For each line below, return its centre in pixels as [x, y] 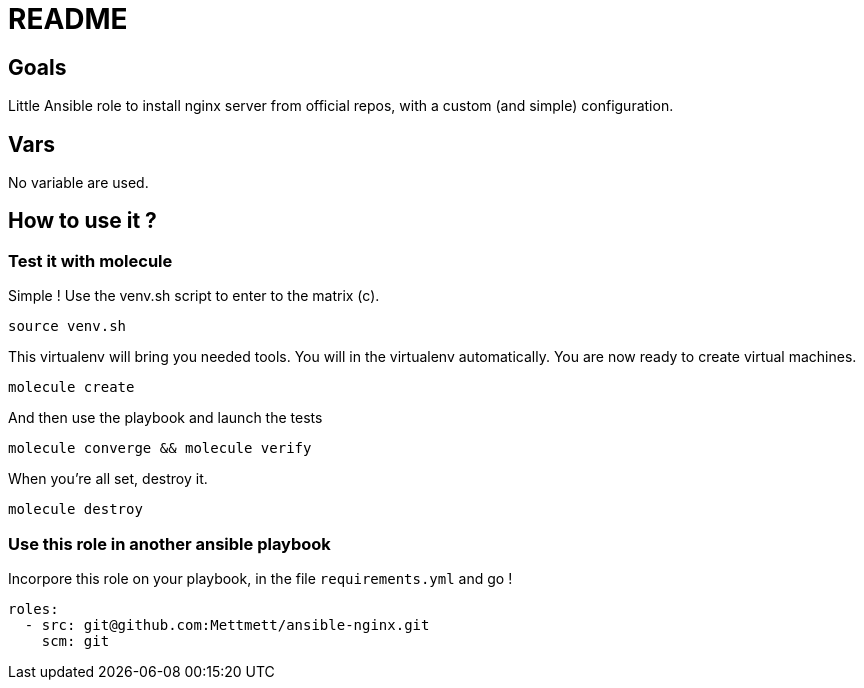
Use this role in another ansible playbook [169, 543]
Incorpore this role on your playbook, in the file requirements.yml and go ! [260, 578]
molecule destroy [75, 509]
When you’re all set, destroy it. [108, 479]
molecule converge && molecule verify [160, 448]
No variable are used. [78, 183]
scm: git [75, 640]
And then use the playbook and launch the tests [165, 418]
